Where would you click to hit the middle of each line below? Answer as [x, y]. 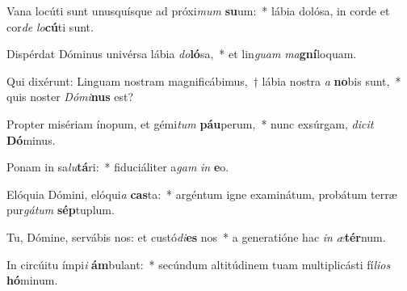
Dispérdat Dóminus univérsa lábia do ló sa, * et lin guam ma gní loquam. [182, 54]
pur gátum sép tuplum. [61, 210]
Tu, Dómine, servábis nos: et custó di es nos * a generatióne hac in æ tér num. [196, 236]
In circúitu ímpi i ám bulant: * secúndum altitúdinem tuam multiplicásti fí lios [199, 264]
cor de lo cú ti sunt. [50, 26]
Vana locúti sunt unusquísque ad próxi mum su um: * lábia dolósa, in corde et [198, 11]
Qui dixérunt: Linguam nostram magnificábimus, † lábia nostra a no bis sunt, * [204, 80]
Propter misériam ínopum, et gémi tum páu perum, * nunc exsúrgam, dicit [190, 123]
